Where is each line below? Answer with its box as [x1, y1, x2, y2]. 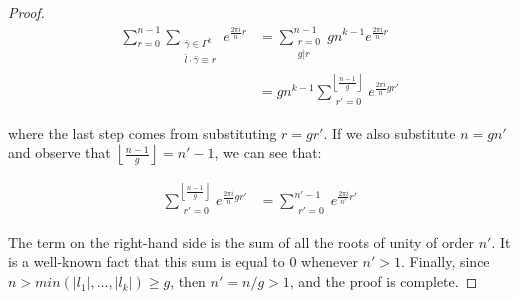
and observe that [8, 142, 111, 163]
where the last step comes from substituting [8, 122, 277, 143]
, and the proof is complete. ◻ [289, 271, 478, 292]
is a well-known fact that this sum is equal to [8, 251, 285, 272]
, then [170, 271, 206, 292]
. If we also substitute [323, 122, 456, 143]
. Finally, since [401, 251, 490, 272]
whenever [301, 251, 358, 272]
